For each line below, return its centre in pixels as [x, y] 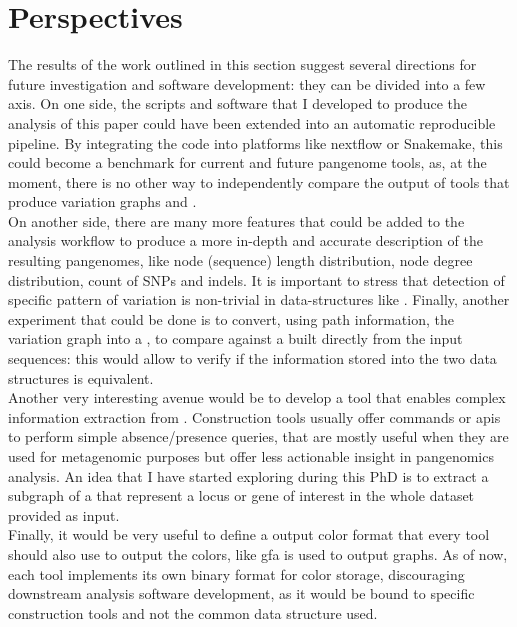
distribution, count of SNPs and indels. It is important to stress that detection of [256, 279]
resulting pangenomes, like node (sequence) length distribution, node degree [240, 260]
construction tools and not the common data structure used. [193, 612]
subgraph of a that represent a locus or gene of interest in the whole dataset [241, 495]
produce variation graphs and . [102, 201]
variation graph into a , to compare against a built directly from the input [235, 338]
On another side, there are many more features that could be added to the [236, 220]
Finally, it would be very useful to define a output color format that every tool [249, 534]
